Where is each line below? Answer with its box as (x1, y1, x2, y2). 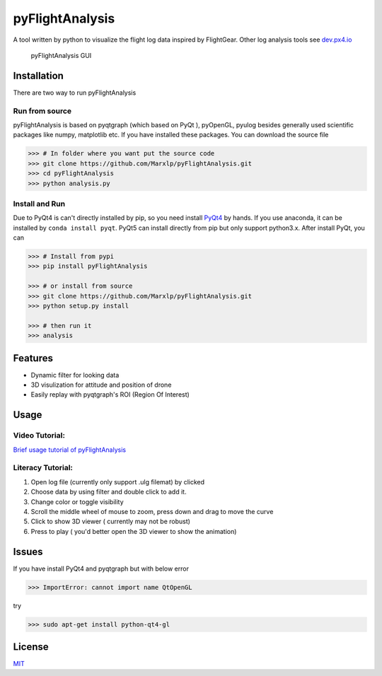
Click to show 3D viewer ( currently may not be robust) (30, 517, 191, 526)
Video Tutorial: (13, 431, 65, 441)
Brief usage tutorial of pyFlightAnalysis (13, 445, 127, 454)
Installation (13, 69, 64, 81)
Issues (13, 545, 43, 558)
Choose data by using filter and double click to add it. (30, 488, 187, 496)
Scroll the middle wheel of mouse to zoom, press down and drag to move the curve (30, 507, 274, 515)
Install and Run (13, 199, 66, 209)
